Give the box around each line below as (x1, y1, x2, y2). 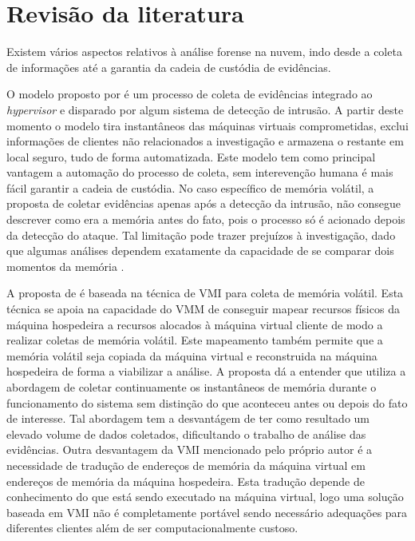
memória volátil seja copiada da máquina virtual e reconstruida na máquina (6, 347, 377, 364)
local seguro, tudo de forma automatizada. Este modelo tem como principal (6, 148, 376, 165)
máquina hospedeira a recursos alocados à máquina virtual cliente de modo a (6, 316, 383, 332)
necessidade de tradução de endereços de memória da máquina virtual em (6, 456, 366, 473)
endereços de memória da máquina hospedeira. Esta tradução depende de (6, 472, 365, 489)
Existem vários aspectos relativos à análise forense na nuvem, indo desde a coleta (6, 43, 402, 60)
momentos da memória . (6, 257, 125, 274)
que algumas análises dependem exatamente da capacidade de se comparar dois (6, 242, 394, 259)
